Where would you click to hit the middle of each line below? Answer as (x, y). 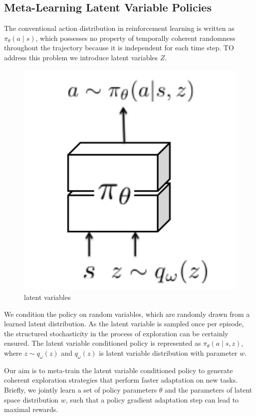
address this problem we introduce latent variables (81, 57)
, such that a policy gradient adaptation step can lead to (152, 399)
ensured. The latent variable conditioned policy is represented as (103, 343)
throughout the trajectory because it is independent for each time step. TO (119, 48)
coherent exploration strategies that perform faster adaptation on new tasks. (121, 380)
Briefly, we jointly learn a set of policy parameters (81, 389)
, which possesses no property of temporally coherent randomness (135, 38)
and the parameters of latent (209, 389)
